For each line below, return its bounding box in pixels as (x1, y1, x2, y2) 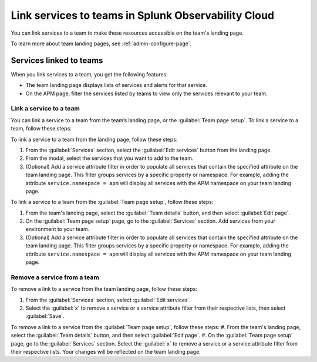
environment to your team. (25, 226, 90, 233)
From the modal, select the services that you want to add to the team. (25, 155, 194, 162)
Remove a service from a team (11, 273, 99, 281)
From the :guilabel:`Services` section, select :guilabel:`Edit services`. (25, 296, 191, 303)
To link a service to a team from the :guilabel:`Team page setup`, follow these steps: (11, 199, 214, 206)
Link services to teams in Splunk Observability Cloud (11, 9, 275, 22)
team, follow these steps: (11, 125, 72, 132)
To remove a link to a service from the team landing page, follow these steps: (11, 286, 198, 293)
